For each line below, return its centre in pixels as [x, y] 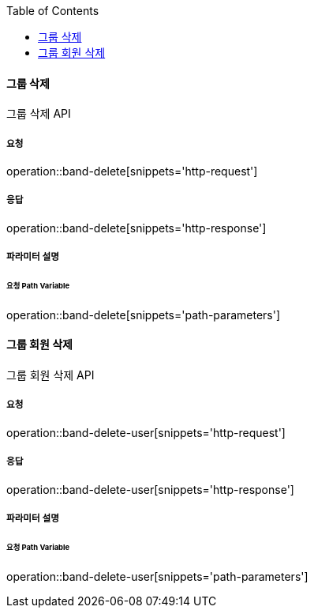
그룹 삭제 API [39, 114]
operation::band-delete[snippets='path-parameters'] [144, 315]
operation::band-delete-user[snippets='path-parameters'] [157, 576]
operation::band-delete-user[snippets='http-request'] [146, 432]
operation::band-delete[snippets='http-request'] [132, 171]
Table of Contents [53, 11]
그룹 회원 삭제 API [50, 375]
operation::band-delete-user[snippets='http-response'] [150, 489]
